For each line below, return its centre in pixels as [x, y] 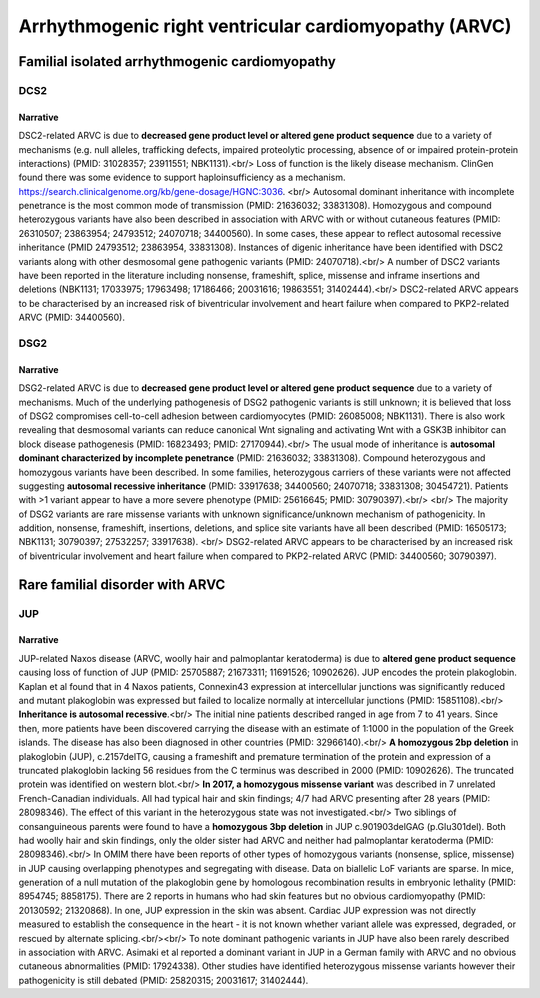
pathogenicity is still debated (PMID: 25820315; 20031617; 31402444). [163, 980]
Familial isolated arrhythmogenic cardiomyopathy [177, 61]
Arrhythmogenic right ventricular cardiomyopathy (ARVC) [265, 26]
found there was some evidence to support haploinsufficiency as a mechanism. [182, 177]
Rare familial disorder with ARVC [122, 584]
